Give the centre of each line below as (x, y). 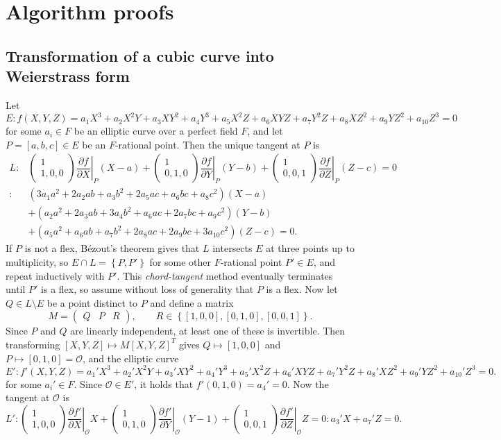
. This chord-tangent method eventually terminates (225, 275)
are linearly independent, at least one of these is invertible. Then (208, 331)
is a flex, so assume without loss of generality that (147, 289)
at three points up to (310, 248)
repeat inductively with (55, 275)
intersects (232, 248)
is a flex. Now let (302, 289)
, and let (265, 131)
